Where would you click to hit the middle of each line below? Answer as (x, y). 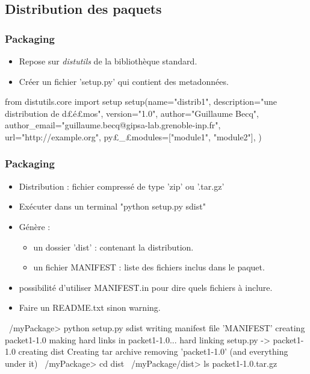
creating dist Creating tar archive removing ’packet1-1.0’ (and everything (153, 351)
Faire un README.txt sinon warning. (90, 307)
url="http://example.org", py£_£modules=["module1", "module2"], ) (133, 136)
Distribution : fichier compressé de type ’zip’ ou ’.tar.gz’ (122, 186)
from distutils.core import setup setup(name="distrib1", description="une (141, 101)
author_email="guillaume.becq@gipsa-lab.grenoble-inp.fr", (113, 125)
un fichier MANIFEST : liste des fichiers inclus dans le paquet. (149, 267)
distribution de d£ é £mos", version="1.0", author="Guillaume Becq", (132, 113)
